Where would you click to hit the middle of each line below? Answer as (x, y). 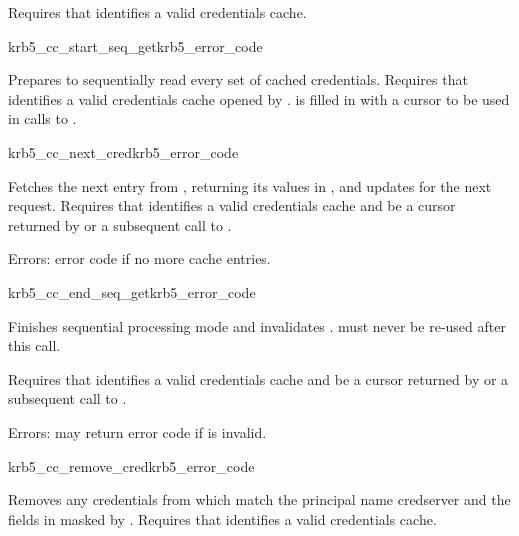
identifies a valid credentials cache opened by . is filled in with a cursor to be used (259, 98)
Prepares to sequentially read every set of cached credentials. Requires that (238, 79)
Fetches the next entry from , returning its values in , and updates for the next (250, 185)
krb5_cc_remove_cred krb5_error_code (131, 465)
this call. (34, 345)
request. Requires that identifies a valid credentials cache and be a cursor (232, 205)
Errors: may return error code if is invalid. (137, 431)
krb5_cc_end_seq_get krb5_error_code (132, 291)
